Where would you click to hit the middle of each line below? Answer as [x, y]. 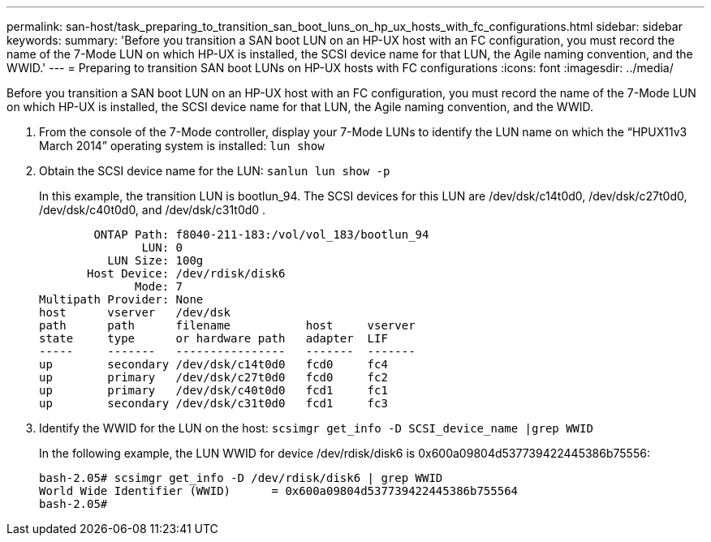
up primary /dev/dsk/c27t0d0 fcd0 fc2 [213, 377]
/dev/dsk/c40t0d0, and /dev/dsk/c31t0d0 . [153, 210]
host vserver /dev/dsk [135, 312]
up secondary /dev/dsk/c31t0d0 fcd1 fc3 [213, 403]
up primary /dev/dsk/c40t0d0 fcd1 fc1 [213, 390]
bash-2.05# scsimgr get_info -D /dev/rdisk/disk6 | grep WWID [241, 478]
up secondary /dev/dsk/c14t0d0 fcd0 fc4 [213, 364]
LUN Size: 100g [155, 260]
